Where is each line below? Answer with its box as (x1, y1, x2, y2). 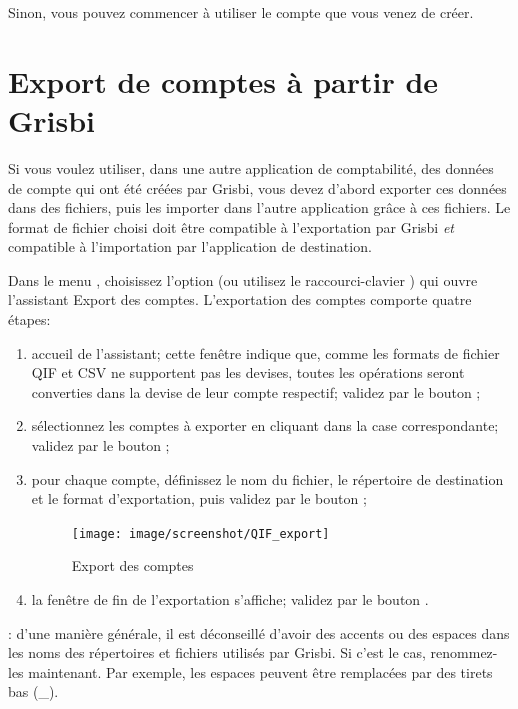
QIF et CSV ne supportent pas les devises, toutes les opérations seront (31, 362, 465, 383)
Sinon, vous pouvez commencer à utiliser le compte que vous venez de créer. (8, 2, 474, 22)
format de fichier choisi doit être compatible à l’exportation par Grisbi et (8, 216, 454, 237)
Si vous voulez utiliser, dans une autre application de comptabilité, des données (8, 157, 494, 178)
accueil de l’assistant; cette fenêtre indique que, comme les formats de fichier (31, 342, 500, 363)
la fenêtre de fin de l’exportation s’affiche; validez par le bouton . (31, 589, 429, 610)
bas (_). (8, 681, 59, 702)
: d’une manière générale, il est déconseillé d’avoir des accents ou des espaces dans (8, 622, 510, 643)
